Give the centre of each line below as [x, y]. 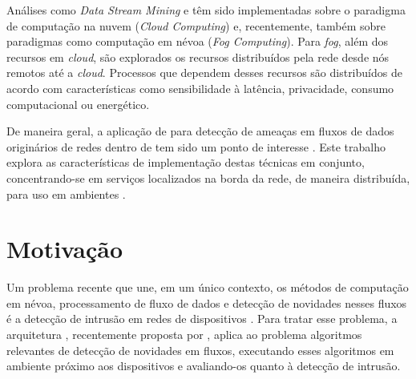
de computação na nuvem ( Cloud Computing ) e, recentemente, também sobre [196, 25]
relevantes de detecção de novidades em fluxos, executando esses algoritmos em [200, 350]
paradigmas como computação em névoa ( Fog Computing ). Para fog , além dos [198, 41]
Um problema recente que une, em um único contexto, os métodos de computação [208, 287]
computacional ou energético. [78, 104]
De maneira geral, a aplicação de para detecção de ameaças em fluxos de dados [200, 131]
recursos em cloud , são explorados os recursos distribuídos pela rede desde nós [198, 56]
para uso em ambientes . [66, 194]
